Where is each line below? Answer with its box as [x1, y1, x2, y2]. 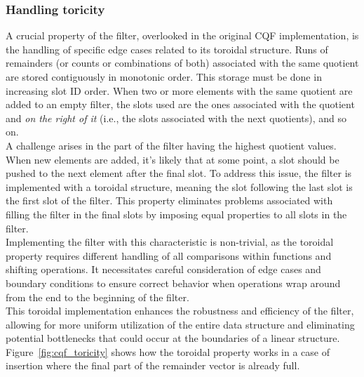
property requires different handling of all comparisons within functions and [6, 248, 332, 263]
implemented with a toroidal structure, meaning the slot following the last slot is [6, 179, 353, 194]
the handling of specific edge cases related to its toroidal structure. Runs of [6, 41, 328, 56]
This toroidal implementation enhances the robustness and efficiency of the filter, [6, 303, 354, 318]
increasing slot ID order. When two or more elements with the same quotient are [6, 83, 353, 98]
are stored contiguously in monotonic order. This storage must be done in [6, 70, 322, 84]
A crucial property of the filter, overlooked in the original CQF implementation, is [6, 28, 359, 43]
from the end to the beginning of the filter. [6, 289, 189, 304]
